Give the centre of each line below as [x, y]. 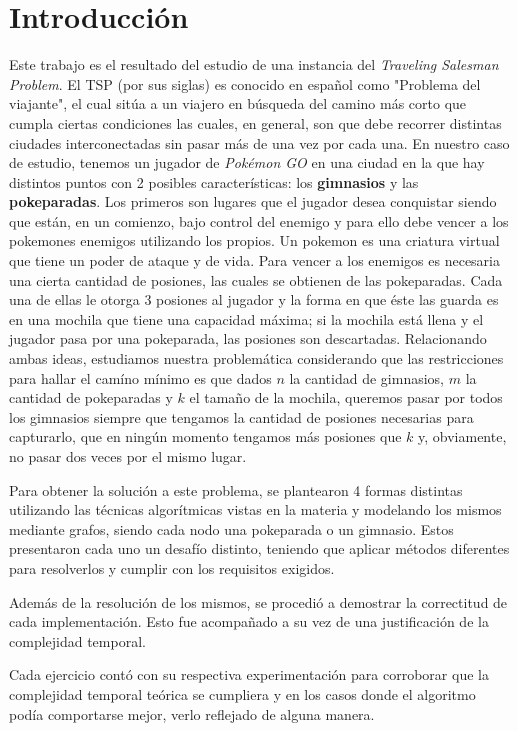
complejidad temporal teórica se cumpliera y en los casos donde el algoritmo [242, 693]
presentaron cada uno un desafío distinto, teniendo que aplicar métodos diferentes [259, 548]
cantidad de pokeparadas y [91, 397]
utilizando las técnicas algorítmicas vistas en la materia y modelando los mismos [255, 509]
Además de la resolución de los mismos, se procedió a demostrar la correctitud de [258, 601]
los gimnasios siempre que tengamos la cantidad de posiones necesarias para [241, 416]
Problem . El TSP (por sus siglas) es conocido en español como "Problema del [245, 83]
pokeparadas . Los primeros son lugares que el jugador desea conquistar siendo [253, 201]
